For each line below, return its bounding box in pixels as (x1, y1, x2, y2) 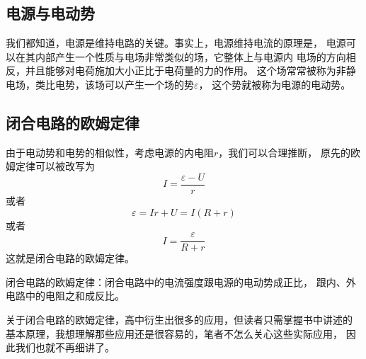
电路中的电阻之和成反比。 (6, 288, 125, 303)
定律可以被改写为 (15, 159, 95, 173)
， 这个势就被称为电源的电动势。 (198, 76, 351, 91)
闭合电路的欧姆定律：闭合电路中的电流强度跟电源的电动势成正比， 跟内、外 (6, 274, 356, 289)
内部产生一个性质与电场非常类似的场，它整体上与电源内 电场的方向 (35, 49, 346, 64)
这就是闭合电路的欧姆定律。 (6, 251, 135, 266)
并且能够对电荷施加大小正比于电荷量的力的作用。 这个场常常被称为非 (25, 63, 346, 78)
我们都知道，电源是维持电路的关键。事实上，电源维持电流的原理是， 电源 (6, 35, 346, 50)
